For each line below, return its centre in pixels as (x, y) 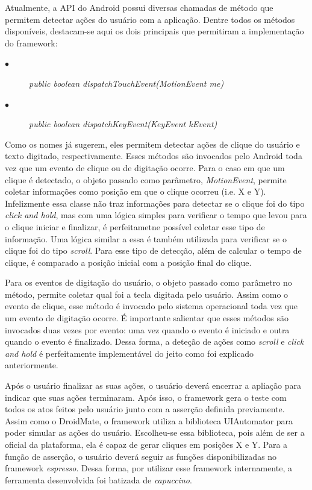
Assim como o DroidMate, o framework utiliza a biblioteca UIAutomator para (149, 420)
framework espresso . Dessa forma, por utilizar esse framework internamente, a (148, 468)
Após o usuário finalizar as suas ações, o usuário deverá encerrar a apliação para (153, 385)
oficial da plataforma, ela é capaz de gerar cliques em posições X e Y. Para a (146, 444)
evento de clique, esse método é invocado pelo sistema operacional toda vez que (151, 306)
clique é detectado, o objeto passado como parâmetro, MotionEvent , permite (146, 179)
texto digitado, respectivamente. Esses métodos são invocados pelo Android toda (154, 156)
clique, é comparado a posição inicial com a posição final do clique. (128, 262)
